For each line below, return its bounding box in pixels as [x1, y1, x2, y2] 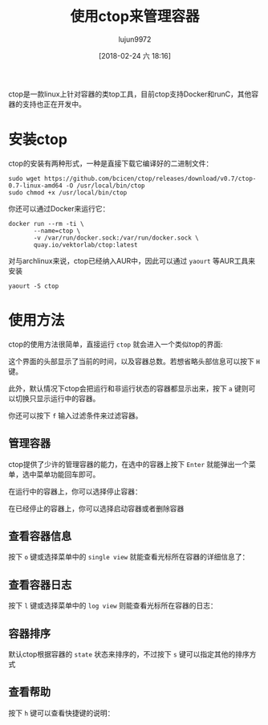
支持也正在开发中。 [22, 99, 86, 109]
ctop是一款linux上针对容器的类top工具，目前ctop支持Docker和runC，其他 [8, 89, 252, 99]
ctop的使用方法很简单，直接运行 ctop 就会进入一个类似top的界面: [8, 339, 223, 349]
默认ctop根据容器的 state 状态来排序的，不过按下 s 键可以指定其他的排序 [8, 649, 250, 659]
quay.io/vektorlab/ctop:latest [33, 240, 138, 249]
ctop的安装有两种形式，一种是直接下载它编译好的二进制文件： [8, 158, 213, 168]
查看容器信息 [8, 530, 72, 543]
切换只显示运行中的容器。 [14, 393, 100, 403]
